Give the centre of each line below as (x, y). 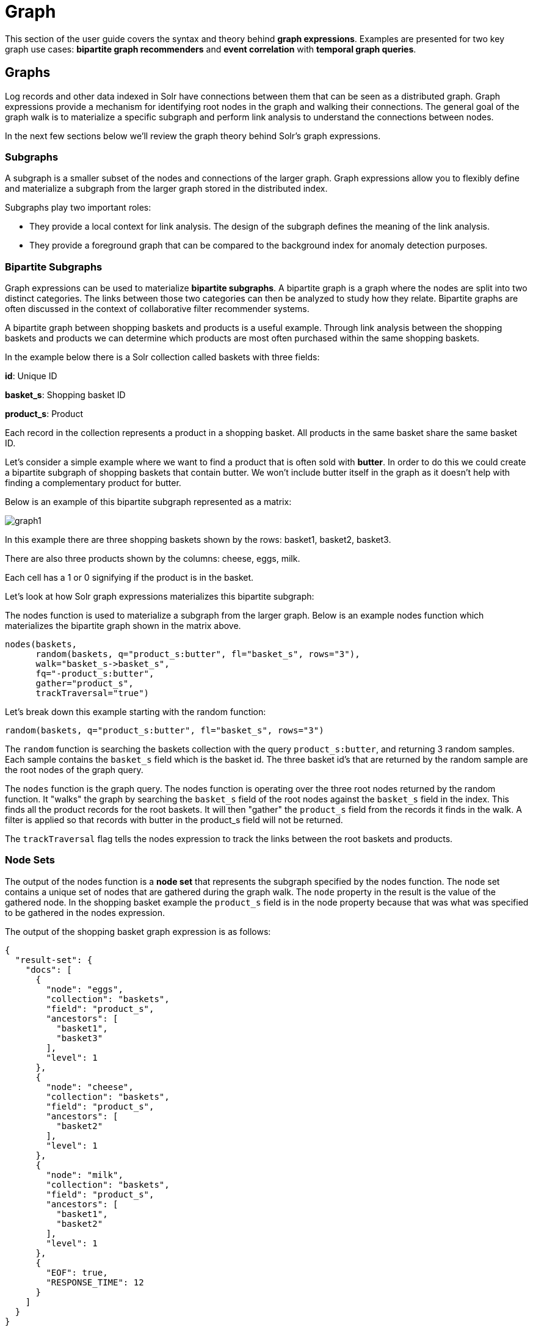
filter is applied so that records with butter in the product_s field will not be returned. (174, 820)
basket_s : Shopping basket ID (65, 395)
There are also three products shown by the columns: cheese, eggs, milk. (153, 559)
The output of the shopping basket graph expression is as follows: (138, 931)
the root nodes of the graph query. (74, 770)
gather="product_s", (85, 684)
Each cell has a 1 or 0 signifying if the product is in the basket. (129, 578)
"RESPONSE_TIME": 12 (95, 1282)
